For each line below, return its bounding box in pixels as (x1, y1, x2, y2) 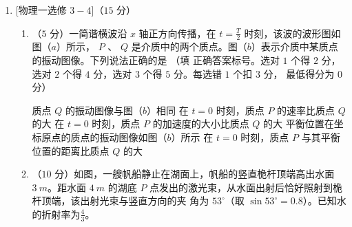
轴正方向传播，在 (138, 25, 216, 40)
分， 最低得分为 (263, 66, 335, 80)
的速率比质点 (277, 102, 335, 117)
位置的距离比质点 (32, 143, 110, 158)
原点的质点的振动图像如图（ (41, 129, 167, 144)
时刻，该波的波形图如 (244, 25, 341, 40)
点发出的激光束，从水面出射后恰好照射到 (149, 180, 333, 194)
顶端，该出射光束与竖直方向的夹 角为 (41, 193, 209, 208)
